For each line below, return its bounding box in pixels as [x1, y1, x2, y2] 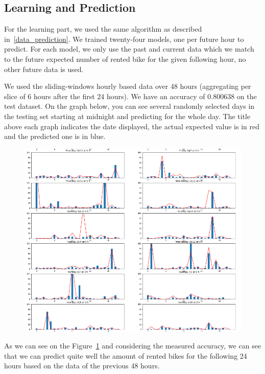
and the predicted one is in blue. [4, 131, 106, 142]
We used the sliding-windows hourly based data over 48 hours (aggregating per [4, 81, 251, 91]
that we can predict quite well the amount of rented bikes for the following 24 [4, 350, 247, 361]
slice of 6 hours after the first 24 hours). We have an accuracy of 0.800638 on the [4, 90, 257, 101]
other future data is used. [4, 63, 84, 74]
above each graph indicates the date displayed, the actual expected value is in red [4, 121, 260, 131]
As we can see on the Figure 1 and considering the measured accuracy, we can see [4, 340, 261, 351]
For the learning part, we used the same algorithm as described [4, 24, 202, 34]
